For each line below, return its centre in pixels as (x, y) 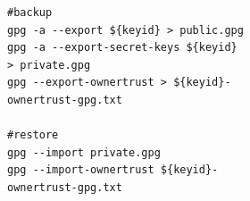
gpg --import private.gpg (84, 152)
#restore (33, 135)
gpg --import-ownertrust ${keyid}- (113, 170)
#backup (30, 13)
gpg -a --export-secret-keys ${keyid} (122, 48)
